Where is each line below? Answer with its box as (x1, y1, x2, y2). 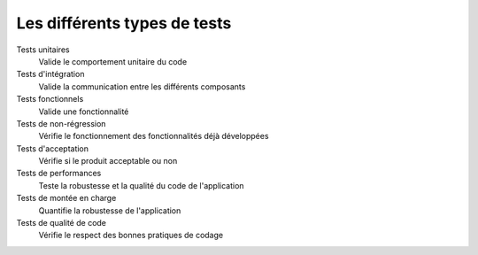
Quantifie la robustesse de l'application (38, 205, 181, 216)
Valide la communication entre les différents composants (38, 81, 246, 92)
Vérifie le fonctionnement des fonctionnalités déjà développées (38, 131, 269, 142)
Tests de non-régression (16, 118, 106, 128)
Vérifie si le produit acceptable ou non (38, 156, 178, 166)
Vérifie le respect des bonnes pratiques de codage (38, 230, 224, 241)
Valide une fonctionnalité (38, 106, 129, 117)
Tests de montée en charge (16, 193, 117, 204)
